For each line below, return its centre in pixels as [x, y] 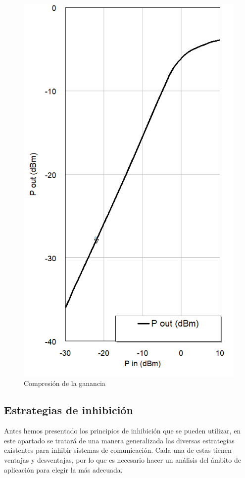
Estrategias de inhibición [69, 410]
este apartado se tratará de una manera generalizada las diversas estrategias [119, 440]
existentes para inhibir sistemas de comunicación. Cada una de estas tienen [118, 450]
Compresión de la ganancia [65, 383]
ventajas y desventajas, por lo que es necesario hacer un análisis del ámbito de [122, 460]
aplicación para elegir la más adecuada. [63, 469]
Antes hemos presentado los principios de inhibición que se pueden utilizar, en [122, 431]
